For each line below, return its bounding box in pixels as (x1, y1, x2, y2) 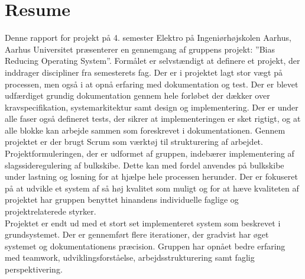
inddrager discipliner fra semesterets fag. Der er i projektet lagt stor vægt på (5, 66, 283, 78)
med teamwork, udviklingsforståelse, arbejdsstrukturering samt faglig (5, 251, 255, 264)
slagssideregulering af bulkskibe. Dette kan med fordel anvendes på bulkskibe (5, 158, 284, 171)
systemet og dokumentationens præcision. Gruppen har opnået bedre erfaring (5, 239, 285, 252)
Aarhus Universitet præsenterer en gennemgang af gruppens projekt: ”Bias (5, 43, 275, 55)
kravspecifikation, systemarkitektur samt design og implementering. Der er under (5, 100, 298, 113)
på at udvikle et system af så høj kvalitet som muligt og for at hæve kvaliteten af (5, 181, 299, 194)
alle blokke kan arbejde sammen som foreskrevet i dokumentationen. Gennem (5, 124, 285, 136)
